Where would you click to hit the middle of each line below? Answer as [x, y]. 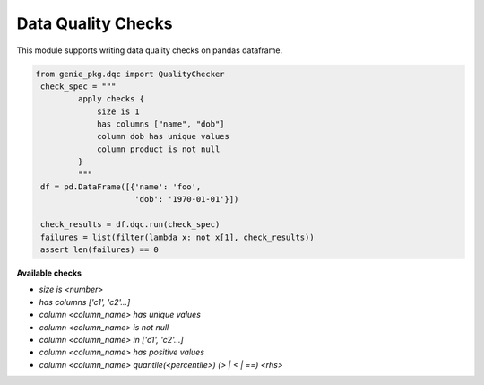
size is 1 [119, 111]
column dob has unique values [164, 136]
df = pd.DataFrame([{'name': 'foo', [121, 187]
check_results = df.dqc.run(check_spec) [130, 225]
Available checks [49, 273]
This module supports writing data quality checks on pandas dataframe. [149, 50]
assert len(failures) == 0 [99, 250]
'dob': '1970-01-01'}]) [187, 199]
